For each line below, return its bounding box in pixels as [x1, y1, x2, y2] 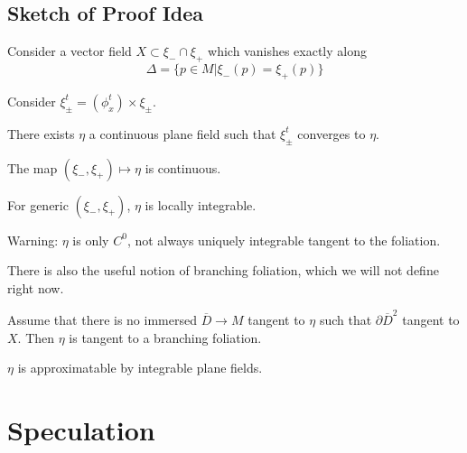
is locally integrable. [145, 195, 257, 214]
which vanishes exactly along [208, 42, 367, 60]
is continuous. [145, 158, 221, 177]
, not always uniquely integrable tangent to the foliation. [126, 230, 441, 249]
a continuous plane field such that [89, 124, 276, 143]
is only [72, 230, 109, 249]
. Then [17, 328, 55, 347]
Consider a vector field [7, 42, 132, 60]
